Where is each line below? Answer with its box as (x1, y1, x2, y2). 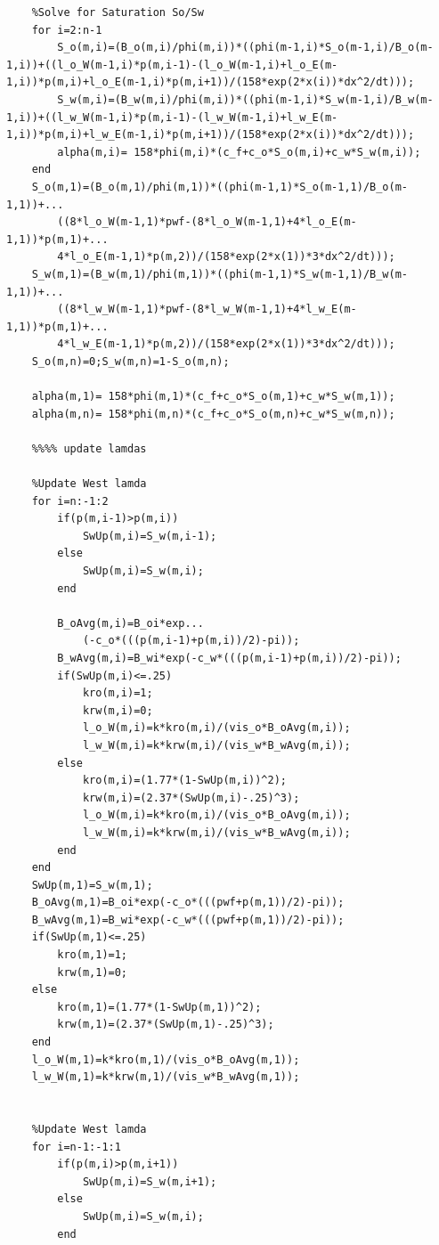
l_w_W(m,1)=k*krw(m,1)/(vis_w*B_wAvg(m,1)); (31, 1070, 300, 1084)
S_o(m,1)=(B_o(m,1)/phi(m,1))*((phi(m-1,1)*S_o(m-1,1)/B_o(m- (31, 180, 409, 193)
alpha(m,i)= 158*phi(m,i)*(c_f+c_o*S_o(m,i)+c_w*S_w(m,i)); (57, 145, 421, 159)
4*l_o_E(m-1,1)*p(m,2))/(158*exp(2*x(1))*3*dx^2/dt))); (57, 250, 395, 264)
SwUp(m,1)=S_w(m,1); (31, 878, 153, 891)
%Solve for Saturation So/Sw (31, 6, 204, 19)
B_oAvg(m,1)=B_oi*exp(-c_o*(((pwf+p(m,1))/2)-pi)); (31, 896, 345, 909)
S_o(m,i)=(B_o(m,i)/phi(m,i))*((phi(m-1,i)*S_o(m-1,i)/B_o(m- (57, 41, 434, 54)
